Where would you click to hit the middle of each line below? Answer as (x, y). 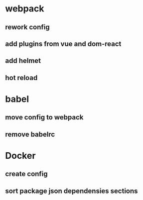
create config (27, 174)
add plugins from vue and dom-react (63, 44)
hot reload (21, 78)
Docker (20, 155)
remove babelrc (30, 134)
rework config (27, 27)
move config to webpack (44, 117)
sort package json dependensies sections (71, 191)
